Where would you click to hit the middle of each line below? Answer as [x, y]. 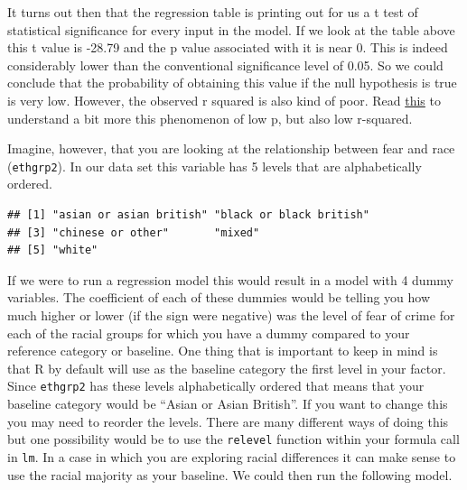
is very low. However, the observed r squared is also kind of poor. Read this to [224, 100]
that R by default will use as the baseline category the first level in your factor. [227, 368]
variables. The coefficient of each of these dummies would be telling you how [219, 297]
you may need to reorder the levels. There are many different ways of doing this [228, 421]
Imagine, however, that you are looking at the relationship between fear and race [231, 148]
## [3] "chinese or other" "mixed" [134, 232]
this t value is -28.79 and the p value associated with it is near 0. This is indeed [228, 47]
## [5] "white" [53, 250]
